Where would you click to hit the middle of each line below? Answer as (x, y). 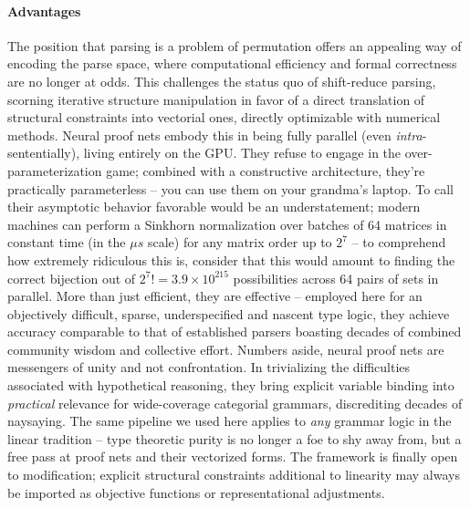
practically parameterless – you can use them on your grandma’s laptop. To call (230, 188)
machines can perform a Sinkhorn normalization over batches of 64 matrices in (227, 224)
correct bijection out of (72, 278)
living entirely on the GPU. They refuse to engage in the (242, 153)
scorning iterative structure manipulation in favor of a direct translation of (216, 99)
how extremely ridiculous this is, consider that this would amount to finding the (231, 259)
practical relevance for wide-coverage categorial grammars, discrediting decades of (235, 403)
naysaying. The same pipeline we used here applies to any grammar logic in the (230, 421)
